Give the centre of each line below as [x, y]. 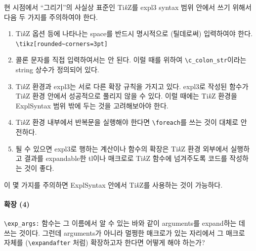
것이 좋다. [39, 168]
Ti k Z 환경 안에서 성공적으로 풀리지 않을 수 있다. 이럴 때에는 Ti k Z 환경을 [126, 96]
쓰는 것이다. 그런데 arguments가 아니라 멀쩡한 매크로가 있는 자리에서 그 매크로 [125, 232]
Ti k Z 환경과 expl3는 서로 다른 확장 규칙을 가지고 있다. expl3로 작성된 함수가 [132, 86]
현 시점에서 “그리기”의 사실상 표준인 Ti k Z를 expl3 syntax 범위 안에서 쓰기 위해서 [128, 7]
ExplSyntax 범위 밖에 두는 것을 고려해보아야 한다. [92, 105]
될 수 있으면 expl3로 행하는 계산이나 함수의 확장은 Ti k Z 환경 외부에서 [122, 148]
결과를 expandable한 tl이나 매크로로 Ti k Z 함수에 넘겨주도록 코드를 [126, 158]
